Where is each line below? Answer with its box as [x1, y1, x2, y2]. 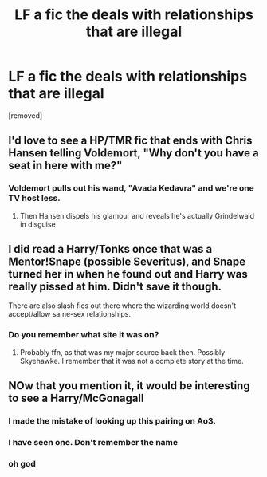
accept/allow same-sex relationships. [8, 309, 132, 319]
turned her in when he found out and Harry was [8, 267, 249, 281]
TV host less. [8, 193, 61, 204]
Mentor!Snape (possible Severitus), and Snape [8, 255, 245, 269]
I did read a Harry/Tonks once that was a [8, 242, 213, 256]
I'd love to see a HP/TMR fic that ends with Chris [8, 134, 253, 148]
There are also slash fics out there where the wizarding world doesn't [8, 301, 237, 310]
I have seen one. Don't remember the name [8, 436, 179, 447]
